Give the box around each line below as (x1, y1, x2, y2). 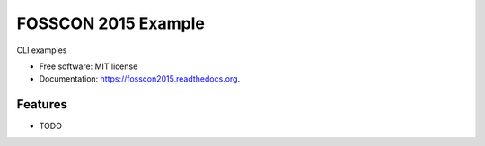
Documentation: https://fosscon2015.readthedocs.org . (39, 73, 241, 84)
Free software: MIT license (39, 61, 138, 72)
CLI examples (16, 45, 67, 56)
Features (16, 97, 67, 112)
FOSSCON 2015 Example (16, 13, 206, 33)
